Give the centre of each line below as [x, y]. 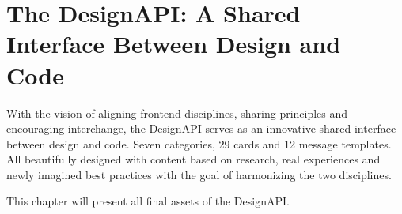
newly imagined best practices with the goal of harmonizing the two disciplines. [199, 174]
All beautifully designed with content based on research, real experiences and [193, 159]
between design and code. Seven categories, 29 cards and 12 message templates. [199, 143]
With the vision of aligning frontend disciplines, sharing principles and [177, 113]
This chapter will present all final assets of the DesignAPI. [148, 201]
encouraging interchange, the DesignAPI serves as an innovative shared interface [201, 128]
